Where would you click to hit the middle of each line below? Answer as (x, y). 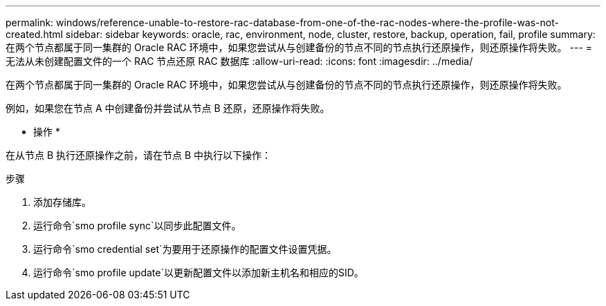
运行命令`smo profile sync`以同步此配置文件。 (137, 226)
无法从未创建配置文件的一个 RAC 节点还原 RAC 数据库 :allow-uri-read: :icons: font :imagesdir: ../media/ (239, 61)
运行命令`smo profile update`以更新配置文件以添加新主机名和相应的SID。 (199, 272)
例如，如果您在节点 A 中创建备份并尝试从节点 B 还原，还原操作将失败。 (168, 108)
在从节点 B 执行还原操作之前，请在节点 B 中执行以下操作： (139, 155)
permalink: (30, 22)
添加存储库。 (62, 202)
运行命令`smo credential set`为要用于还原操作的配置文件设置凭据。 (185, 249)
